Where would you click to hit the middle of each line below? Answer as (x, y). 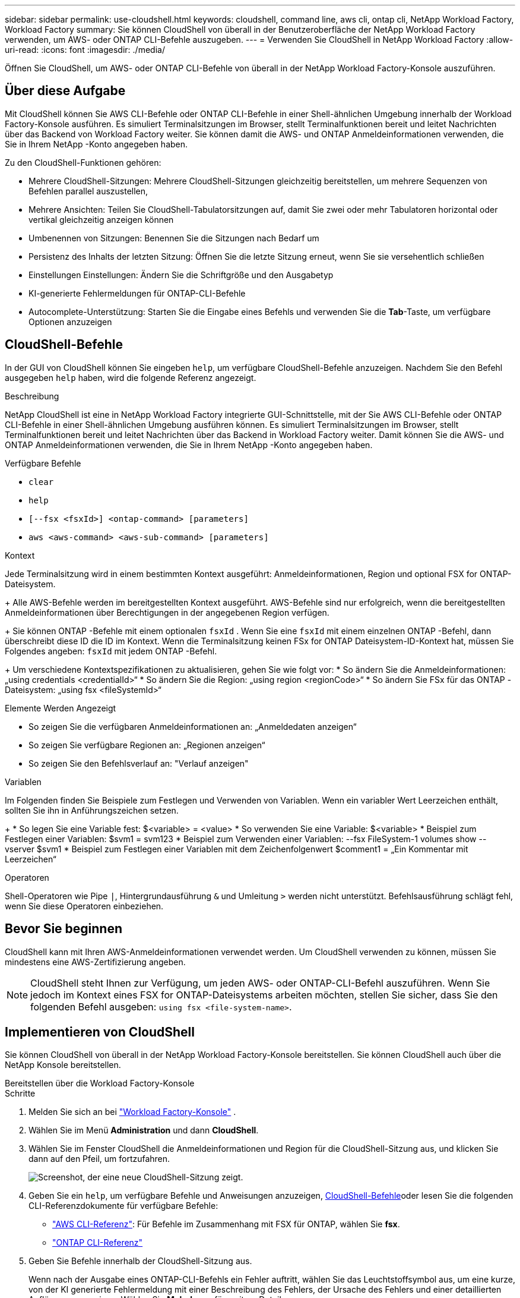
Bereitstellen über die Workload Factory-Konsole (100, 1083)
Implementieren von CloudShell (100, 1032)
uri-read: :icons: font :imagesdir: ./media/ (85, 50)
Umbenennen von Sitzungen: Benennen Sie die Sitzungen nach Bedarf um (174, 238)
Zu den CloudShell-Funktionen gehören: (83, 162)
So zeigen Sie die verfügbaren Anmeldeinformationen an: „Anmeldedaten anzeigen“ (193, 726)
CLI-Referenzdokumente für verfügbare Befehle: (123, 1206)
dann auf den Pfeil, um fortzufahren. (99, 1159)
